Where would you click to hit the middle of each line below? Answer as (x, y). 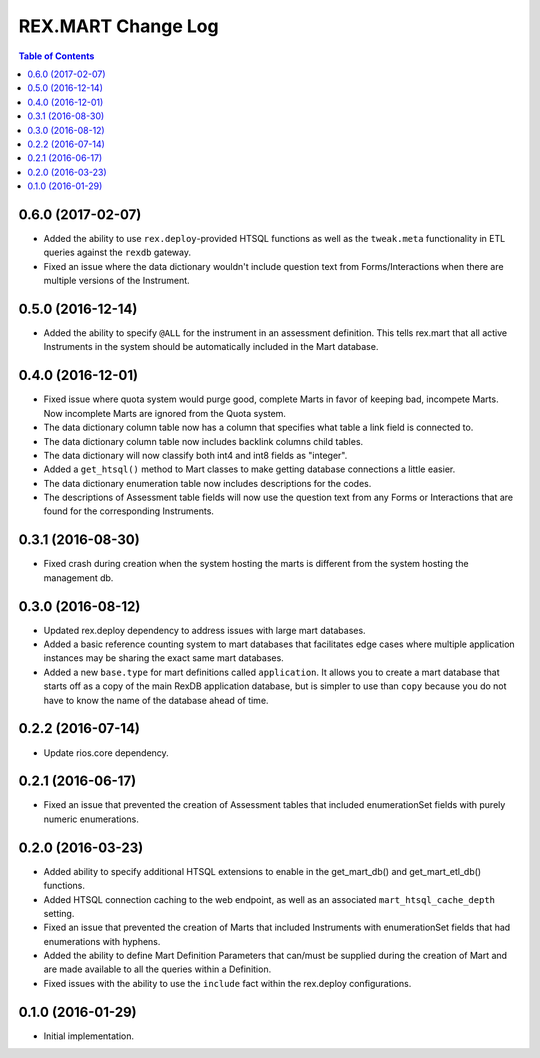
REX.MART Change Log (118, 26)
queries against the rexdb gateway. (117, 252)
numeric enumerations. (91, 819)
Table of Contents (56, 56)
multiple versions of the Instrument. (116, 281)
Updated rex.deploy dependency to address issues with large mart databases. (204, 630)
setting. (59, 913)
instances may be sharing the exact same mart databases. (163, 658)
